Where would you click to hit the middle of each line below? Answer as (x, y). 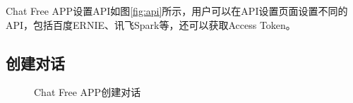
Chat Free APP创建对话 (88, 92)
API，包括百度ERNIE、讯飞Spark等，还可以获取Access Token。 (151, 24)
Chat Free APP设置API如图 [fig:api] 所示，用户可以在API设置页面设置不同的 (177, 11)
